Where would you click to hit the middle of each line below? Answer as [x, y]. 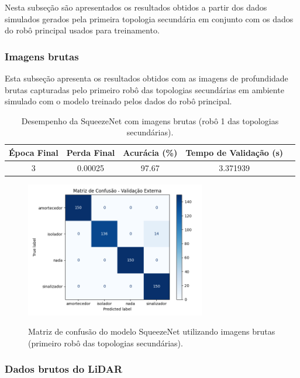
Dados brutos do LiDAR [64, 369]
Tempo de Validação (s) [235, 152]
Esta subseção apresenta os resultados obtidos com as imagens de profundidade [146, 78]
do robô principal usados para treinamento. [82, 30]
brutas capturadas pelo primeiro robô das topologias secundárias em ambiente [144, 89]
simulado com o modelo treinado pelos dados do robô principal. [118, 101]
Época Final [34, 152]
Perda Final [91, 152]
